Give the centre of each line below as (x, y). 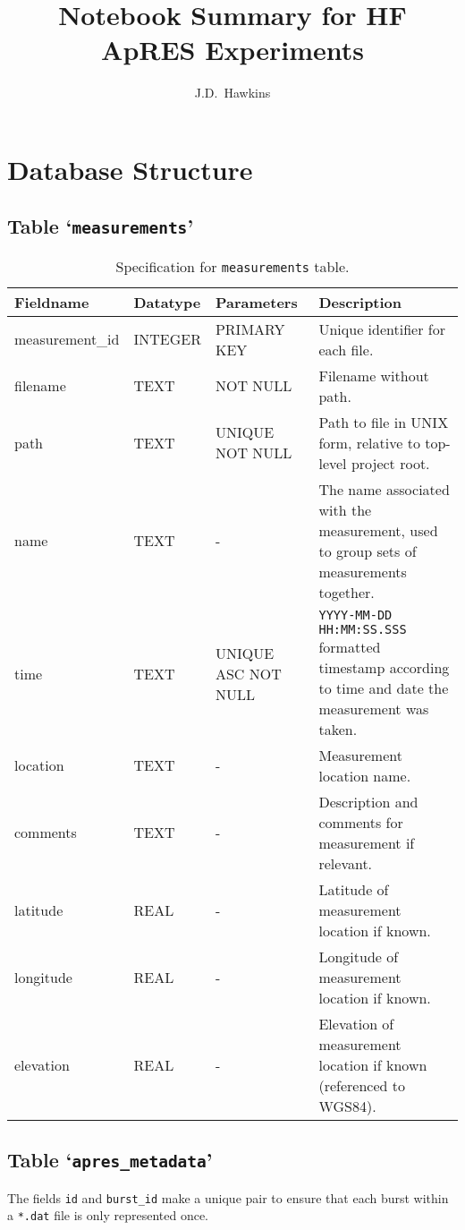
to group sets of (368, 551)
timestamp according (384, 667)
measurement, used (378, 530)
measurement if (367, 842)
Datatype (167, 302)
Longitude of (359, 956)
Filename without (374, 375)
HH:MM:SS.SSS (363, 629)
